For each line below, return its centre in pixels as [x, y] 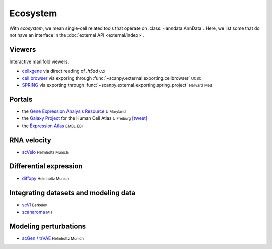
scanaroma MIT [38, 212]
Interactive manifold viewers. [39, 61]
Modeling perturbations [47, 226]
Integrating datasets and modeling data [73, 193]
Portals [21, 99]
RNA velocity [30, 140]
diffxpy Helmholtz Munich [46, 178]
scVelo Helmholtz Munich [45, 152]
